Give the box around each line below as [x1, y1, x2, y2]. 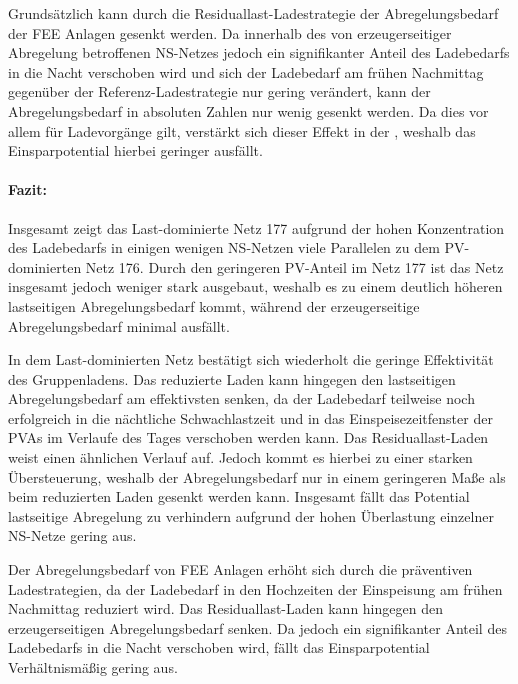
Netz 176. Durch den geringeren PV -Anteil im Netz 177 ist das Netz [85, 256, 504, 277]
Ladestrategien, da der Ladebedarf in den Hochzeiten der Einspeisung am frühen [8, 578, 503, 599]
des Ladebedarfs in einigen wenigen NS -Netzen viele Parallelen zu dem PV [8, 237, 465, 258]
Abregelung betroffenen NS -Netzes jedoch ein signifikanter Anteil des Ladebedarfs [8, 42, 510, 63]
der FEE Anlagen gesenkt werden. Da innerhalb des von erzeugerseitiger [8, 22, 452, 43]
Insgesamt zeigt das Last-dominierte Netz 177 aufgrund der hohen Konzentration [8, 217, 505, 238]
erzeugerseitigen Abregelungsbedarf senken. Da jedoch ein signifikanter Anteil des [8, 617, 507, 638]
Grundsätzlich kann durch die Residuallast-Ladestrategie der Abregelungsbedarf [8, 3, 499, 23]
